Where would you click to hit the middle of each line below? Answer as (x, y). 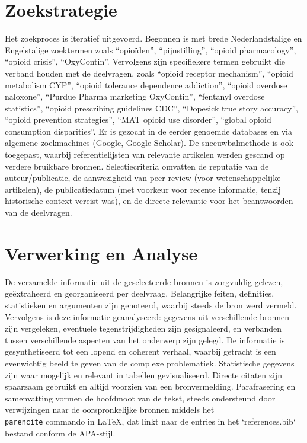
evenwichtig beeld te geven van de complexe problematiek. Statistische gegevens (150, 363)
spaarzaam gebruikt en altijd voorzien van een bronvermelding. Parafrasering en (150, 386)
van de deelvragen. (39, 213)
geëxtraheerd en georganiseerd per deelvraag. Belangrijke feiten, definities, (140, 293)
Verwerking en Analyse (101, 253)
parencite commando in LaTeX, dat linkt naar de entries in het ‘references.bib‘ (150, 421)
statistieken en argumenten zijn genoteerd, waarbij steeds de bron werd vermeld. (151, 305)
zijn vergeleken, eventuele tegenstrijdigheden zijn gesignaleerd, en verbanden (143, 328)
